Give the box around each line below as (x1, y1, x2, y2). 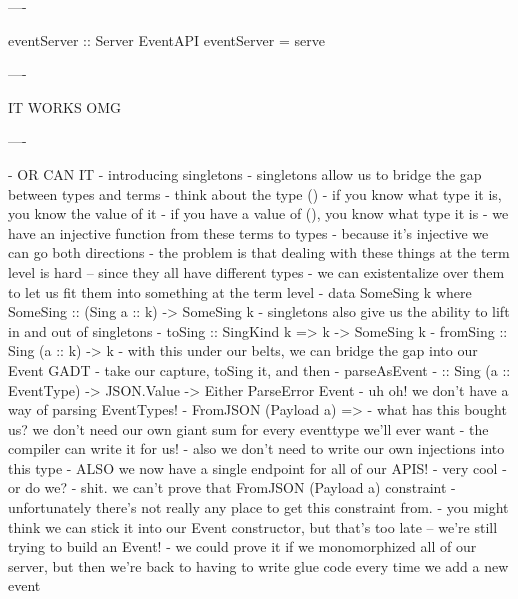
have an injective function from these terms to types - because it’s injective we (8, 222, 489, 243)
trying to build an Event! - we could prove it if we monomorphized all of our (8, 536, 477, 557)
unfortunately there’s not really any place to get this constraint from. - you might (8, 497, 509, 518)
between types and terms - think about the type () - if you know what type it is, (8, 183, 502, 204)
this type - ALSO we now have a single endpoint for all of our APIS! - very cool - (8, 457, 507, 478)
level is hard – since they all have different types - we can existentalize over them (8, 261, 505, 282)
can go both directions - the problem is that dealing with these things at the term (8, 242, 510, 263)
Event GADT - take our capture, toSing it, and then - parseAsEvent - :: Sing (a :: (8, 359, 511, 380)
